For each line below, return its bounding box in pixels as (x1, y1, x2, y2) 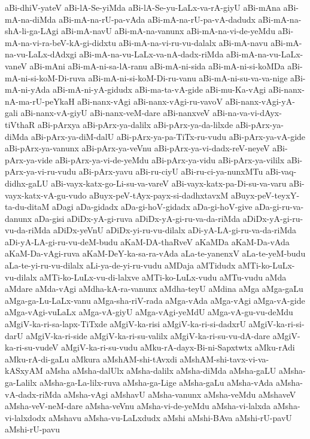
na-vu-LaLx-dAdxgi (5, 48, 77, 60)
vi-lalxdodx (5, 411, 46, 423)
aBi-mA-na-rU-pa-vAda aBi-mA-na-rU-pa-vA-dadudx (59, 13, 256, 25)
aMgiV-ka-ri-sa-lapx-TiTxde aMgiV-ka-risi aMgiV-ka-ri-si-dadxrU (5, 318, 246, 330)
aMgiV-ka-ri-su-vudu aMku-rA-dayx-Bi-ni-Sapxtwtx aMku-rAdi (61, 341, 295, 353)
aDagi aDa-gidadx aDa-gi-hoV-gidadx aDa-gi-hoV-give (51, 200, 253, 213)
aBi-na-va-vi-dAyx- (212, 106, 282, 119)
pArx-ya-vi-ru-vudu (5, 165, 77, 178)
